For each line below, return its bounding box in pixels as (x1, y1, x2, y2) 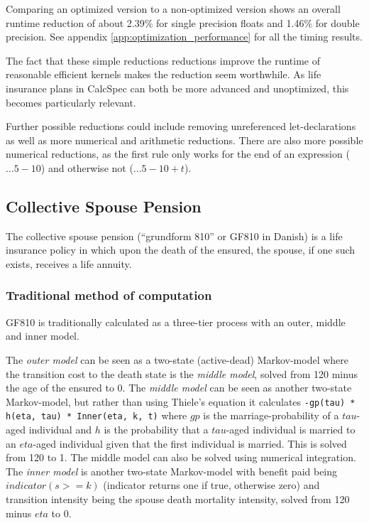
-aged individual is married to (226, 422, 356, 437)
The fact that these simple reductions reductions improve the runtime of (6, 53, 321, 68)
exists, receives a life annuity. (6, 256, 132, 271)
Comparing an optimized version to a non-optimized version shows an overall (6, 1, 341, 16)
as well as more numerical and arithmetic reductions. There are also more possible (6, 132, 363, 147)
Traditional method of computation (6, 286, 212, 304)
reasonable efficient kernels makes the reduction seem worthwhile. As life (6, 67, 321, 82)
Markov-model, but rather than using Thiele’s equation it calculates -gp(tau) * (6, 394, 356, 409)
